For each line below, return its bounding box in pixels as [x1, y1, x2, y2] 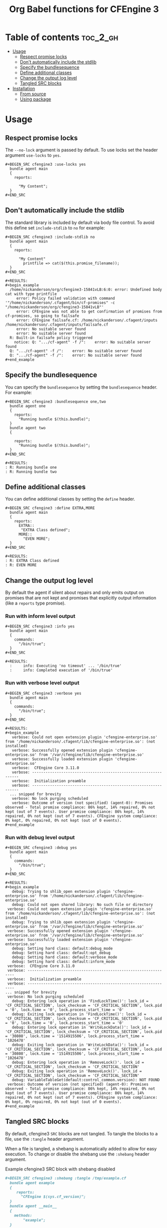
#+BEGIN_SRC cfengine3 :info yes [5, 624, 75, 629]
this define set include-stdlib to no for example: [5, 224, 105, 231]
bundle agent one [9, 403, 46, 409]
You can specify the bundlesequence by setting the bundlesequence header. [5, 384, 157, 390]
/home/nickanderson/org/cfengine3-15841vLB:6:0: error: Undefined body [9, 287, 162, 292]
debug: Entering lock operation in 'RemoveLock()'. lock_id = [11, 1060, 144, 1065]
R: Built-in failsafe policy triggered [9, 335, 93, 340]
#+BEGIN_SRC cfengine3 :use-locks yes [5, 162, 86, 167]
